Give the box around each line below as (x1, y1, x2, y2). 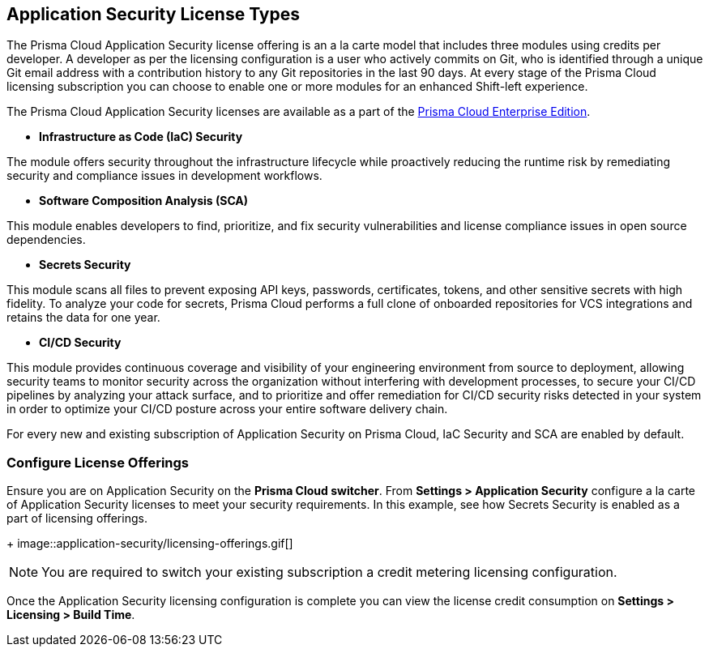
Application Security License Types (6, 4, 300, 24)
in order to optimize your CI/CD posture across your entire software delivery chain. (6, 402, 448, 416)
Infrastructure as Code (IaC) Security (39, 130, 243, 144)
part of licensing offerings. (6, 511, 147, 526)
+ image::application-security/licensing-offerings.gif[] (6, 536, 293, 551)
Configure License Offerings (6, 454, 190, 471)
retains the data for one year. (6, 310, 160, 325)
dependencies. (6, 233, 86, 247)
